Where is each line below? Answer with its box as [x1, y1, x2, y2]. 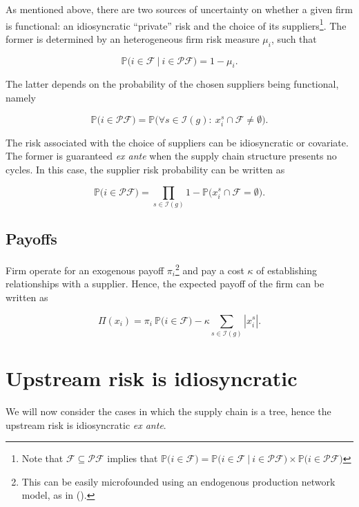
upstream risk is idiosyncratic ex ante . [6, 417, 166, 432]
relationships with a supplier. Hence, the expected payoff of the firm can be [6, 276, 324, 291]
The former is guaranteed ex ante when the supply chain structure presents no [6, 149, 337, 163]
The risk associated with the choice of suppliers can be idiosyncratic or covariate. [6, 135, 349, 149]
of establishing [256, 262, 317, 277]
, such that [271, 31, 317, 46]
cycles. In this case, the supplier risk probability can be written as [6, 162, 285, 176]
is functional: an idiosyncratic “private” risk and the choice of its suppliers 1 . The [6, 16, 347, 32]
